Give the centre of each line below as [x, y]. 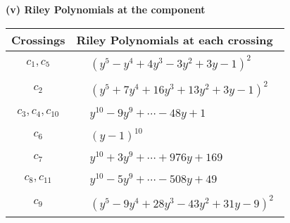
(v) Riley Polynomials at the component [106, 9]
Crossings [38, 39]
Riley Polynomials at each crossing [175, 39]
